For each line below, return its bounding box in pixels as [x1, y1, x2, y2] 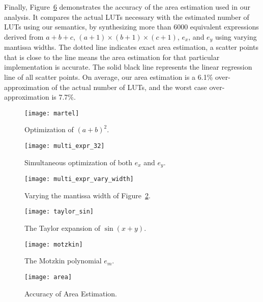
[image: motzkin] [24, 240, 83, 248]
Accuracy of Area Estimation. [24, 288, 117, 298]
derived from [4, 31, 44, 42]
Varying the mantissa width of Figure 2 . [24, 190, 151, 200]
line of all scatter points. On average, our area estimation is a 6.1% [4, 72, 213, 82]
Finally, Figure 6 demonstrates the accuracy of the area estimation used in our [4, 2, 250, 12]
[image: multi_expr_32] [24, 142, 105, 150]
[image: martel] [24, 109, 79, 117]
